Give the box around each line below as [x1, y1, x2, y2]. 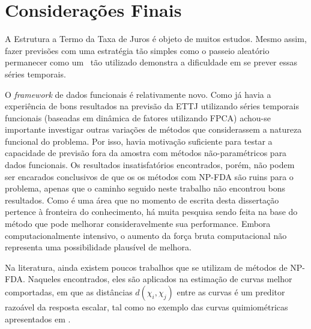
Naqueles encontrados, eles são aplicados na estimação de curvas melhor [28, 273, 292, 285]
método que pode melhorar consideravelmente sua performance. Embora [5, 217, 271, 230]
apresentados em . [5, 312, 71, 325]
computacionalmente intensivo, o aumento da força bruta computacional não [5, 229, 287, 241]
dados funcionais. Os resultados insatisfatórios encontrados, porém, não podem [5, 158, 295, 171]
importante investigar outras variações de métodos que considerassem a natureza [5, 123, 302, 136]
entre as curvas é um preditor [177, 286, 285, 298]
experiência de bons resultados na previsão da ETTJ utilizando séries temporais [5, 100, 299, 112]
